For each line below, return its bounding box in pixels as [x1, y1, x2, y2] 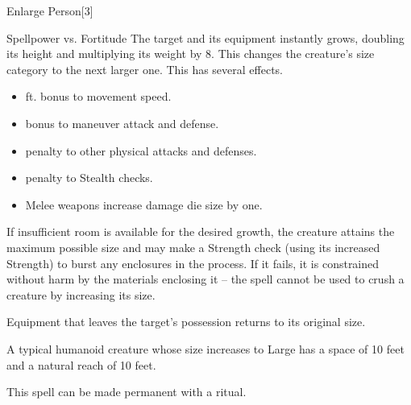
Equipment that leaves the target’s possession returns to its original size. [6, 313, 366, 330]
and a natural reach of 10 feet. [6, 356, 156, 373]
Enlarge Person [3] [6, 2, 93, 19]
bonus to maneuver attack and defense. [25, 114, 219, 131]
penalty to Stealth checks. [25, 169, 153, 186]
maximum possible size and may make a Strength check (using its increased [6, 238, 380, 255]
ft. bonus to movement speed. [25, 88, 172, 105]
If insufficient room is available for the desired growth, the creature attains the [6, 223, 395, 240]
